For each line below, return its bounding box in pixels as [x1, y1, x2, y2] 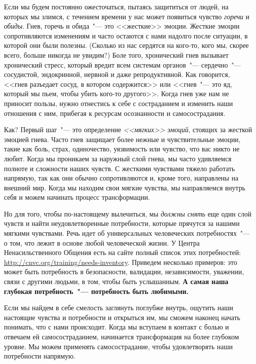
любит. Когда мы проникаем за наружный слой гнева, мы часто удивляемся [4, 153, 232, 163]
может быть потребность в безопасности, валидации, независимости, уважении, [4, 266, 244, 277]
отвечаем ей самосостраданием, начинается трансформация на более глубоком [4, 331, 239, 341]
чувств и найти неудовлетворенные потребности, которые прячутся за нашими [4, 218, 240, 228]
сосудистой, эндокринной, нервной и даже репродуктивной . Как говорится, [4, 69, 230, 79]
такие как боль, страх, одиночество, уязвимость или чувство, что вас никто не [4, 144, 240, 154]
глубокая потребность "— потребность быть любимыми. [4, 286, 189, 296]
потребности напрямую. [4, 351, 75, 361]
